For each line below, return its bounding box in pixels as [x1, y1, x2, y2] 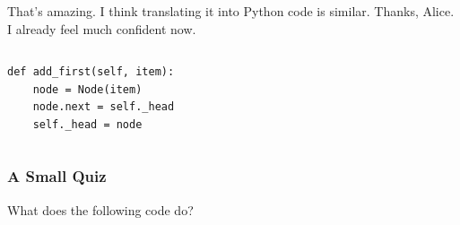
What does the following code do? [7, 200, 194, 219]
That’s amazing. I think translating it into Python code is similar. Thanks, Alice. [7, 2, 455, 20]
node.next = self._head [32, 100, 175, 114]
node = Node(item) [32, 82, 143, 96]
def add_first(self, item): [7, 65, 175, 79]
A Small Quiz [7, 165, 107, 187]
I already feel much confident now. [7, 19, 196, 38]
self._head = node [32, 117, 143, 131]
